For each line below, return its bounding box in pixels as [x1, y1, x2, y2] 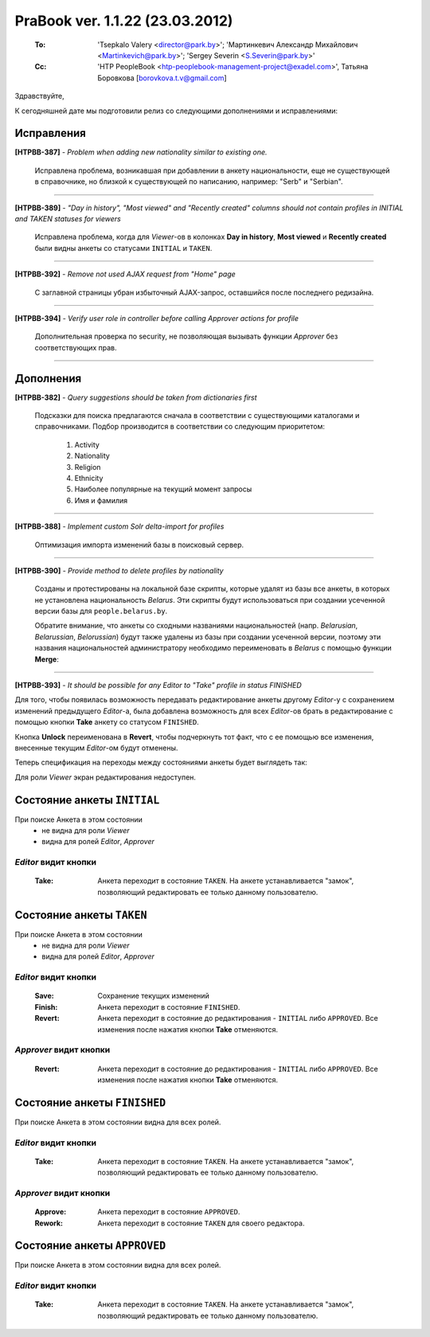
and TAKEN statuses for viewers [14, 213, 121, 223]
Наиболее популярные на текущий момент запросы [74, 484, 252, 494]
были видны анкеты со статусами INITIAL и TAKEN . [34, 243, 213, 252]
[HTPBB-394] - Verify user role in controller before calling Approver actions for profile [14, 313, 299, 323]
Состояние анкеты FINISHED [14, 1096, 166, 1109]
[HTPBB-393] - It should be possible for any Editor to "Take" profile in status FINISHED [14, 681, 302, 690]
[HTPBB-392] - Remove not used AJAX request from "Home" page [14, 269, 236, 279]
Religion [74, 462, 101, 471]
